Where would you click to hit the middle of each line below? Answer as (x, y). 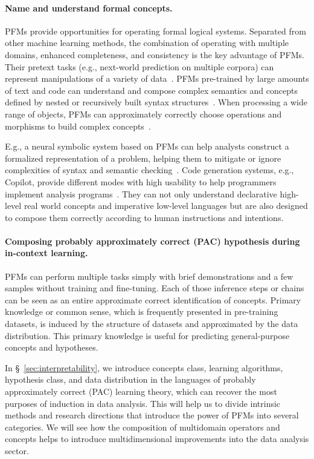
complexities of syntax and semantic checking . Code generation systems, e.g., (149, 170)
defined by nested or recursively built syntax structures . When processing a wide (156, 102)
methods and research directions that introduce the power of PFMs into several (152, 415)
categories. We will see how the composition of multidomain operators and (143, 427)
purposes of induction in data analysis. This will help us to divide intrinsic (143, 403)
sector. (17, 451)
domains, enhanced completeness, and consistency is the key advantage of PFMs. (155, 54)
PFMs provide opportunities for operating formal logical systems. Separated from (155, 31)
